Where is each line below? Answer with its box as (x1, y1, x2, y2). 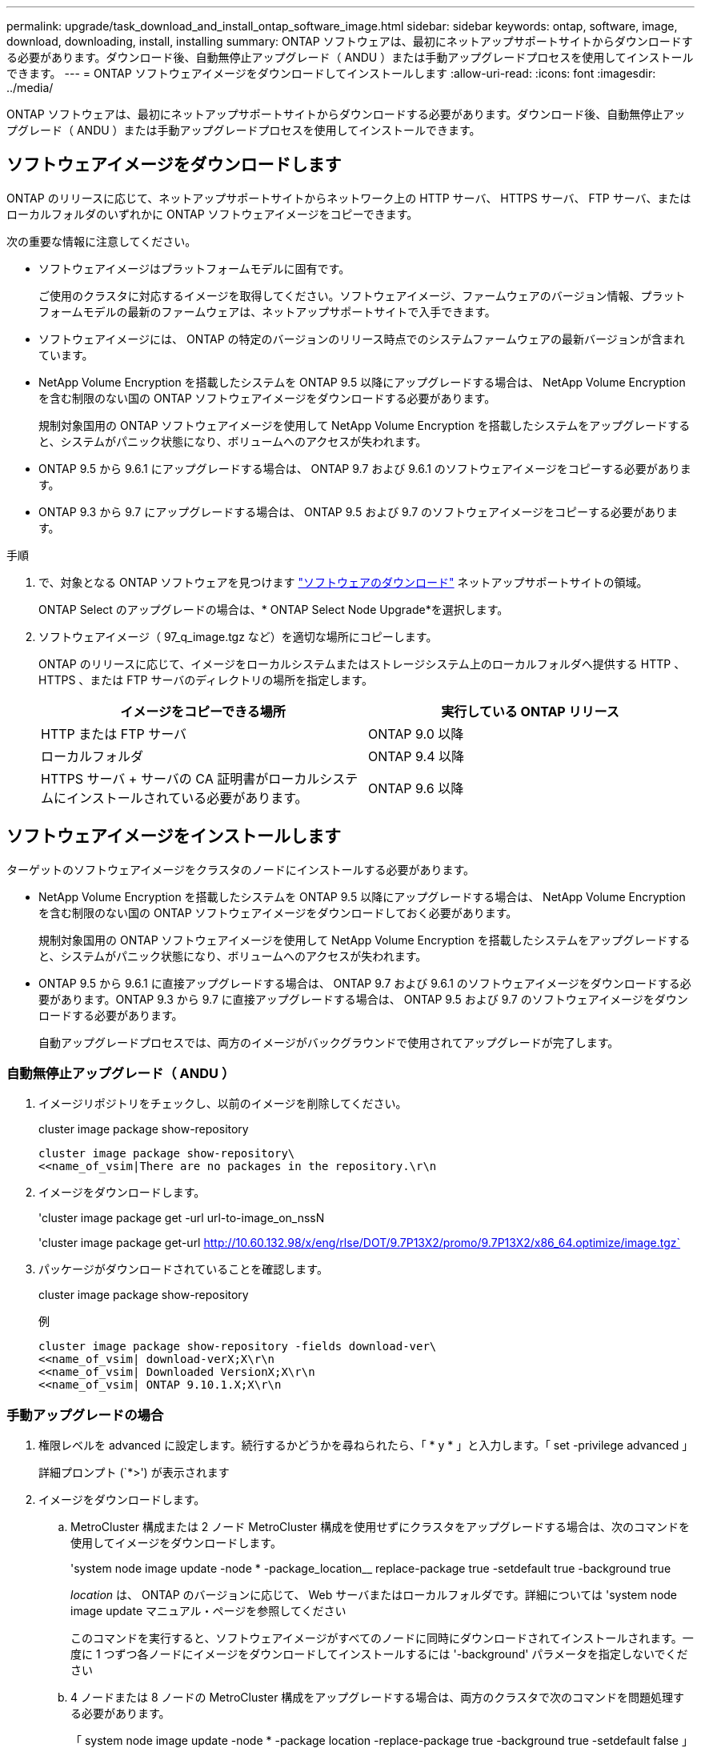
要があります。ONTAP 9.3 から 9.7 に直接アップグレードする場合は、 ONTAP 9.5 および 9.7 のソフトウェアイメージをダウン (38, 992, 688, 1006)
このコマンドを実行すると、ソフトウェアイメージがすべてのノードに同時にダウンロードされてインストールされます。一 (70, 1631, 694, 1646)
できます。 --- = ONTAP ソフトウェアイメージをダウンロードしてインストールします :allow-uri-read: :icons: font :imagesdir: (6, 66, 656, 80)
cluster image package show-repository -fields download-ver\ (38, 1340, 437, 1353)
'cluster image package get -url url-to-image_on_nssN (38, 1211, 325, 1225)
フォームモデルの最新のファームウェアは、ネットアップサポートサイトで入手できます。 (38, 304, 496, 319)
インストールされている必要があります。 (66, 789, 308, 806)
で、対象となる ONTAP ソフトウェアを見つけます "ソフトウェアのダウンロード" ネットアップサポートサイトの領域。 (38, 575, 648, 589)
